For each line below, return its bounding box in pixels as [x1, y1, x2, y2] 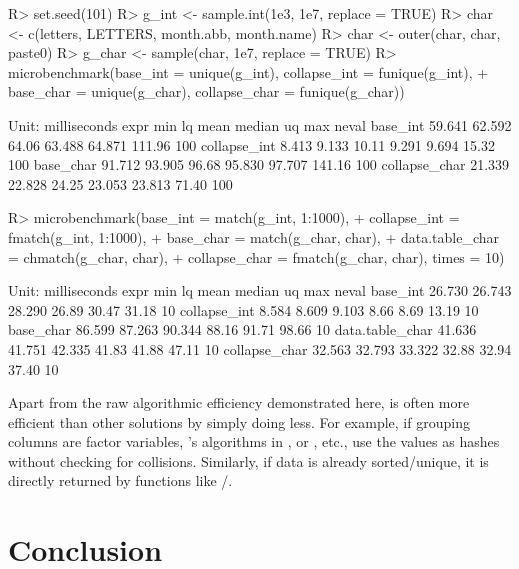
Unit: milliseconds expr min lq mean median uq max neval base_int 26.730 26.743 [8, 280, 512, 301]
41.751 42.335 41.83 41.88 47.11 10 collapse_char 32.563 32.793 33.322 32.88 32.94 [8, 338, 512, 359]
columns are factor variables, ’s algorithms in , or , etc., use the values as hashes [8, 431, 500, 452]
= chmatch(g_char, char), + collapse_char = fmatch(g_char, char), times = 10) [8, 246, 505, 267]
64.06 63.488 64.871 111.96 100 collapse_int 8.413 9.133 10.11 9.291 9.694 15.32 [8, 134, 495, 155]
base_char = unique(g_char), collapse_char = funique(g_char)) [8, 81, 405, 102]
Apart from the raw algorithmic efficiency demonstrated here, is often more [8, 392, 470, 413]
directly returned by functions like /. [8, 470, 233, 491]
